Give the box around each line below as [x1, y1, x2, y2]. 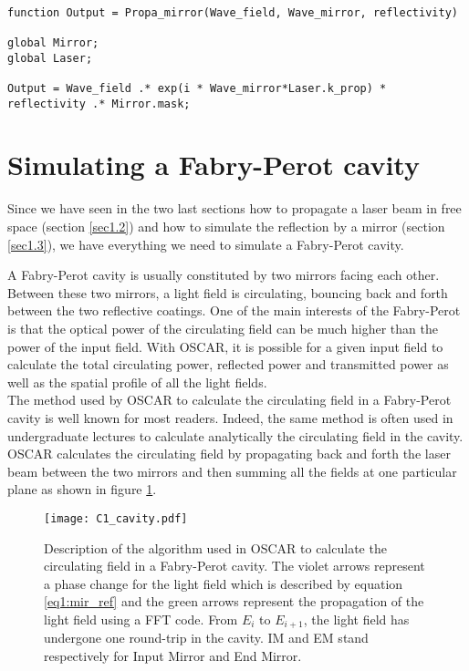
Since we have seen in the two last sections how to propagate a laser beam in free [7, 199, 462, 218]
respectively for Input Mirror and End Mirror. [44, 645, 302, 665]
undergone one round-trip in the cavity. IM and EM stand [44, 628, 369, 647]
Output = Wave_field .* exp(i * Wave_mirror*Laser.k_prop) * [7, 81, 387, 95]
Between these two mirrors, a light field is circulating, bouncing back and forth [7, 283, 448, 302]
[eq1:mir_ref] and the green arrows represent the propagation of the [44, 592, 424, 611]
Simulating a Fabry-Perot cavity [7, 146, 420, 183]
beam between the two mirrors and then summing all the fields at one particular [7, 461, 457, 480]
